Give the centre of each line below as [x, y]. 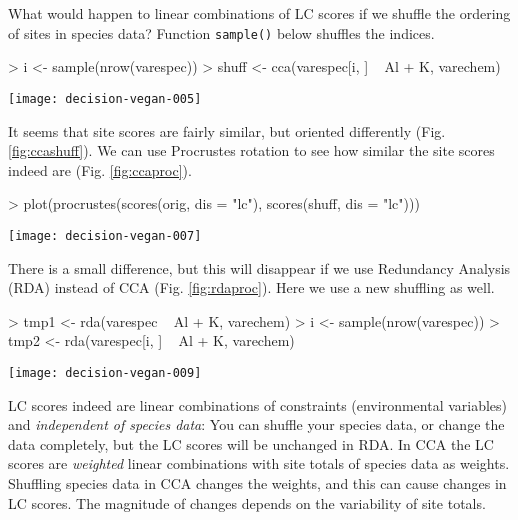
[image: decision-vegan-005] [105, 98]
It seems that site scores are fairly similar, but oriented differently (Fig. [227, 130]
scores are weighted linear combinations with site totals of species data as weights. [259, 463]
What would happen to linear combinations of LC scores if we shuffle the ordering [259, 13]
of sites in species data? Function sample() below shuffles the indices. [221, 32]
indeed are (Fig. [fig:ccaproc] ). [100, 169]
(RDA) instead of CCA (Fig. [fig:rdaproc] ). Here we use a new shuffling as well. [251, 287]
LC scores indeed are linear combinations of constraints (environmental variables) [258, 404]
